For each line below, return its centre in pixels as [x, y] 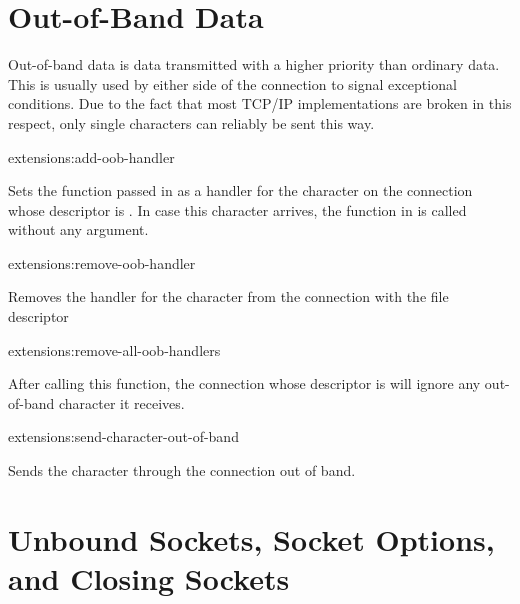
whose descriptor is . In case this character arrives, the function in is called [237, 209]
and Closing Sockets [149, 578]
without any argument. [78, 229]
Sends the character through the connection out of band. [182, 470]
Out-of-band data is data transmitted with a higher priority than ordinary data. [254, 64]
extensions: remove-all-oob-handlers [114, 349]
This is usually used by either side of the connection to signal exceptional [232, 83]
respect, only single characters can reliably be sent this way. [191, 122]
